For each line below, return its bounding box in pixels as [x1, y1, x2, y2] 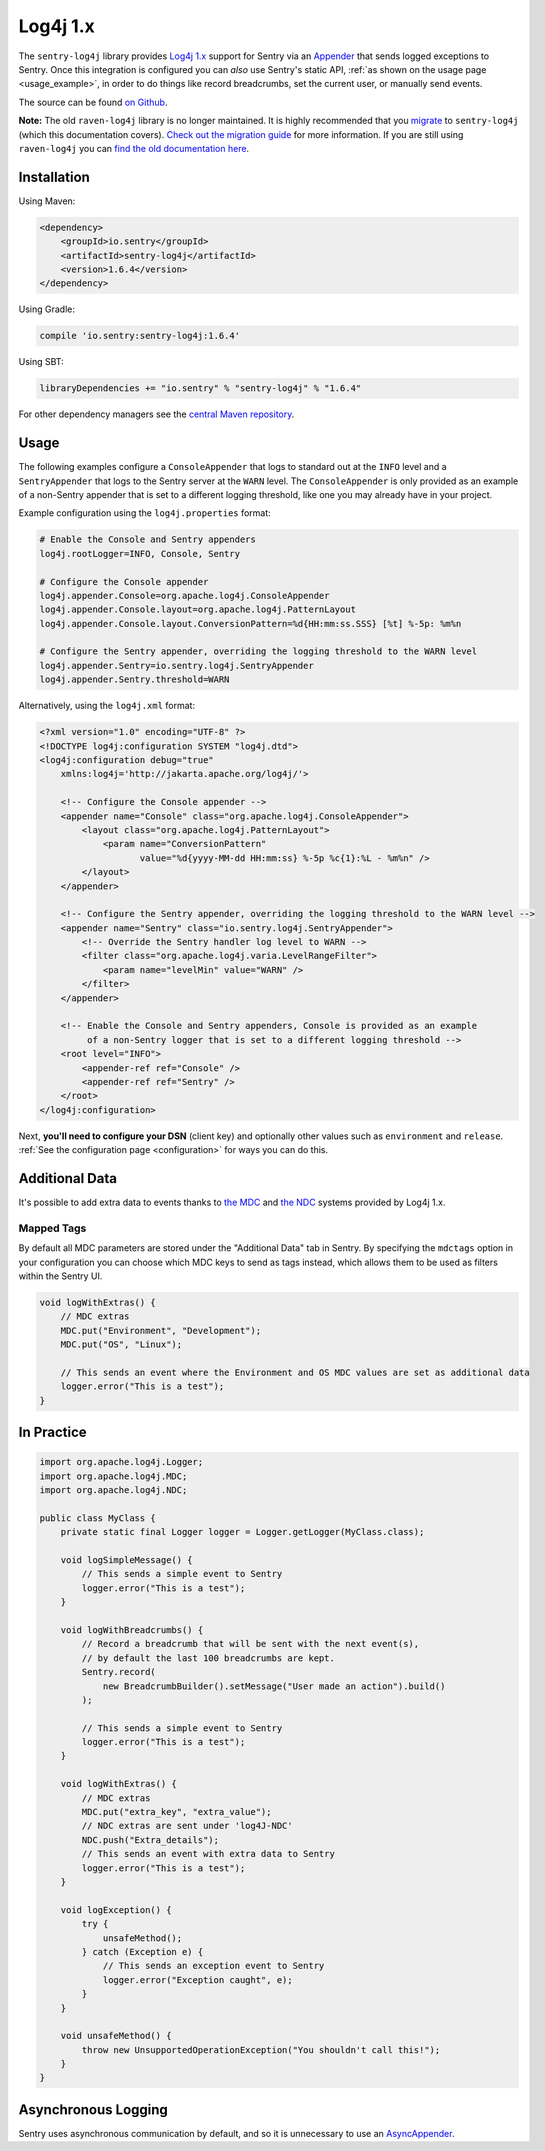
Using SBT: [18, 356, 64, 368]
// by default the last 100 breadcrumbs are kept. [81, 1652, 335, 1664]
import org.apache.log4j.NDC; [39, 1485, 188, 1496]
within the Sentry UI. [18, 1270, 103, 1282]
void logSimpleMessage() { [60, 1555, 194, 1565]
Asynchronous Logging [18, 2101, 169, 2118]
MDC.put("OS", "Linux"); [60, 1339, 183, 1350]
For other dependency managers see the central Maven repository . [18, 408, 295, 420]
